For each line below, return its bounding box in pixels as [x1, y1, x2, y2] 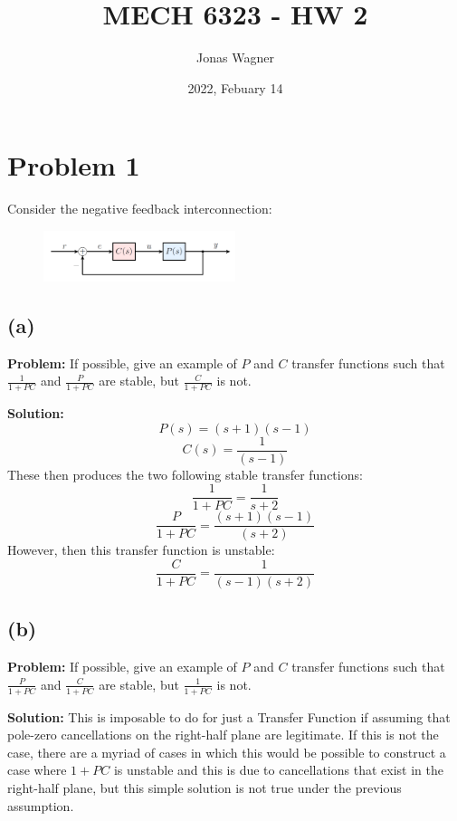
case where [7, 760, 67, 779]
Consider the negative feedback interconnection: [7, 199, 272, 218]
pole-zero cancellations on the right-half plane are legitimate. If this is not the [7, 725, 439, 744]
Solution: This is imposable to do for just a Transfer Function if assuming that [7, 707, 451, 726]
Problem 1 [7, 147, 140, 184]
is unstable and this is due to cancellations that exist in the [113, 760, 443, 779]
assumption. [7, 796, 74, 815]
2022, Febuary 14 [187, 78, 283, 97]
